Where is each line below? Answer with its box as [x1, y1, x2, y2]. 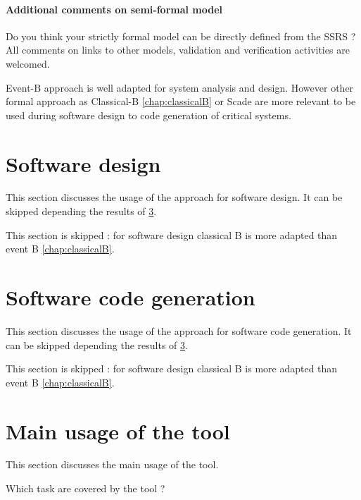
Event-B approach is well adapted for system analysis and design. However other [6, 80, 354, 94]
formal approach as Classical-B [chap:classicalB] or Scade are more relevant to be [6, 94, 356, 109]
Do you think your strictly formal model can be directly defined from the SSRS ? [6, 28, 356, 43]
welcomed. [6, 56, 50, 71]
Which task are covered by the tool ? [6, 481, 165, 496]
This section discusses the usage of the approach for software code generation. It [6, 323, 352, 338]
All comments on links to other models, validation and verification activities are [6, 42, 350, 57]
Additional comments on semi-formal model [6, 1, 223, 16]
